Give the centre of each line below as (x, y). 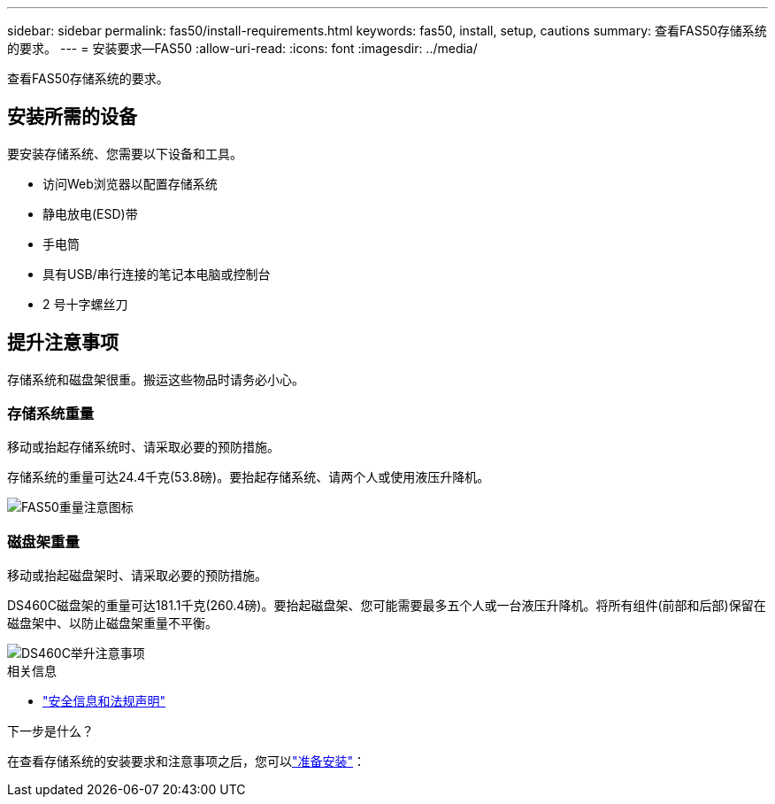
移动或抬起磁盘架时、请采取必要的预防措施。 (137, 576)
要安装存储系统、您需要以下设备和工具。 (125, 153)
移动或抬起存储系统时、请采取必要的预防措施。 (143, 447)
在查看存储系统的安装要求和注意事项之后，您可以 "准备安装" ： (187, 761)
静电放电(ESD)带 (90, 213)
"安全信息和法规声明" (104, 701)
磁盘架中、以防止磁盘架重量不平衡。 (112, 623)
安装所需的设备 (72, 117)
